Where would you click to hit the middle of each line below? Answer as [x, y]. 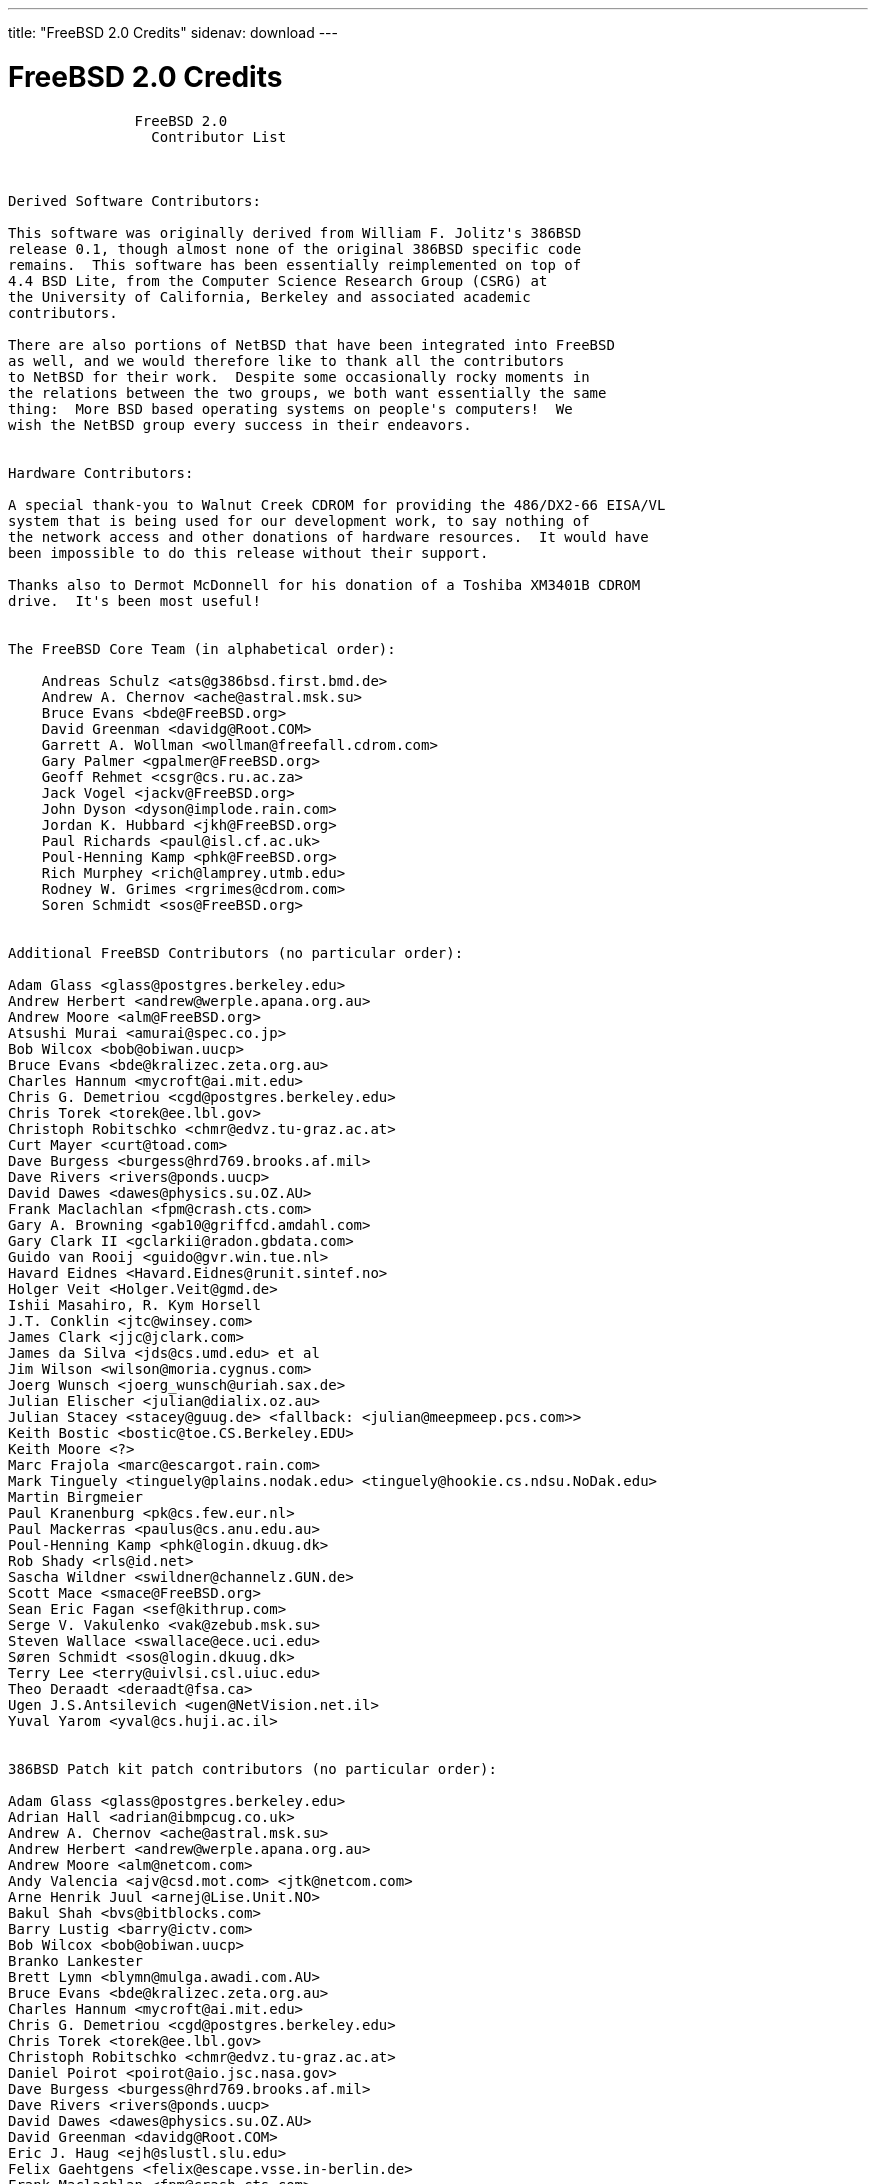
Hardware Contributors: [101, 472]
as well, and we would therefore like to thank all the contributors [286, 360]
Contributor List [219, 136]
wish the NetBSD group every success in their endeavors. [240, 424]
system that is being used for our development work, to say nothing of [299, 520]
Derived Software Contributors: [134, 200]
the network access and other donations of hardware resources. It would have [328, 536]
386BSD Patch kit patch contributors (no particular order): [252, 1768]
